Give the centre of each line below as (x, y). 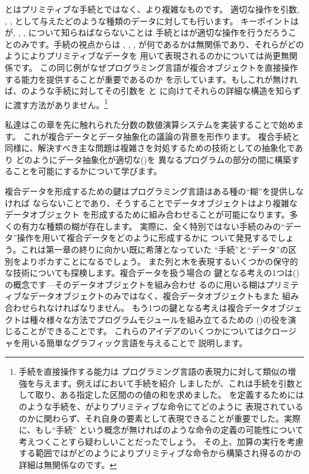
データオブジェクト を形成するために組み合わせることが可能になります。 (147, 214)
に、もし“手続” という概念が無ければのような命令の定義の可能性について (161, 430)
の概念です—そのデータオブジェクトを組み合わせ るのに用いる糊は (135, 284)
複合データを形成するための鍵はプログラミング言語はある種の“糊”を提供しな (154, 191)
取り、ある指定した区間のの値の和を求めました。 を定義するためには (170, 395)
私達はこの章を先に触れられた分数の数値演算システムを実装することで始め (150, 124)
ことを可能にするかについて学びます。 (87, 171)
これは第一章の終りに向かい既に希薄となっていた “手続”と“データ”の (155, 249)
